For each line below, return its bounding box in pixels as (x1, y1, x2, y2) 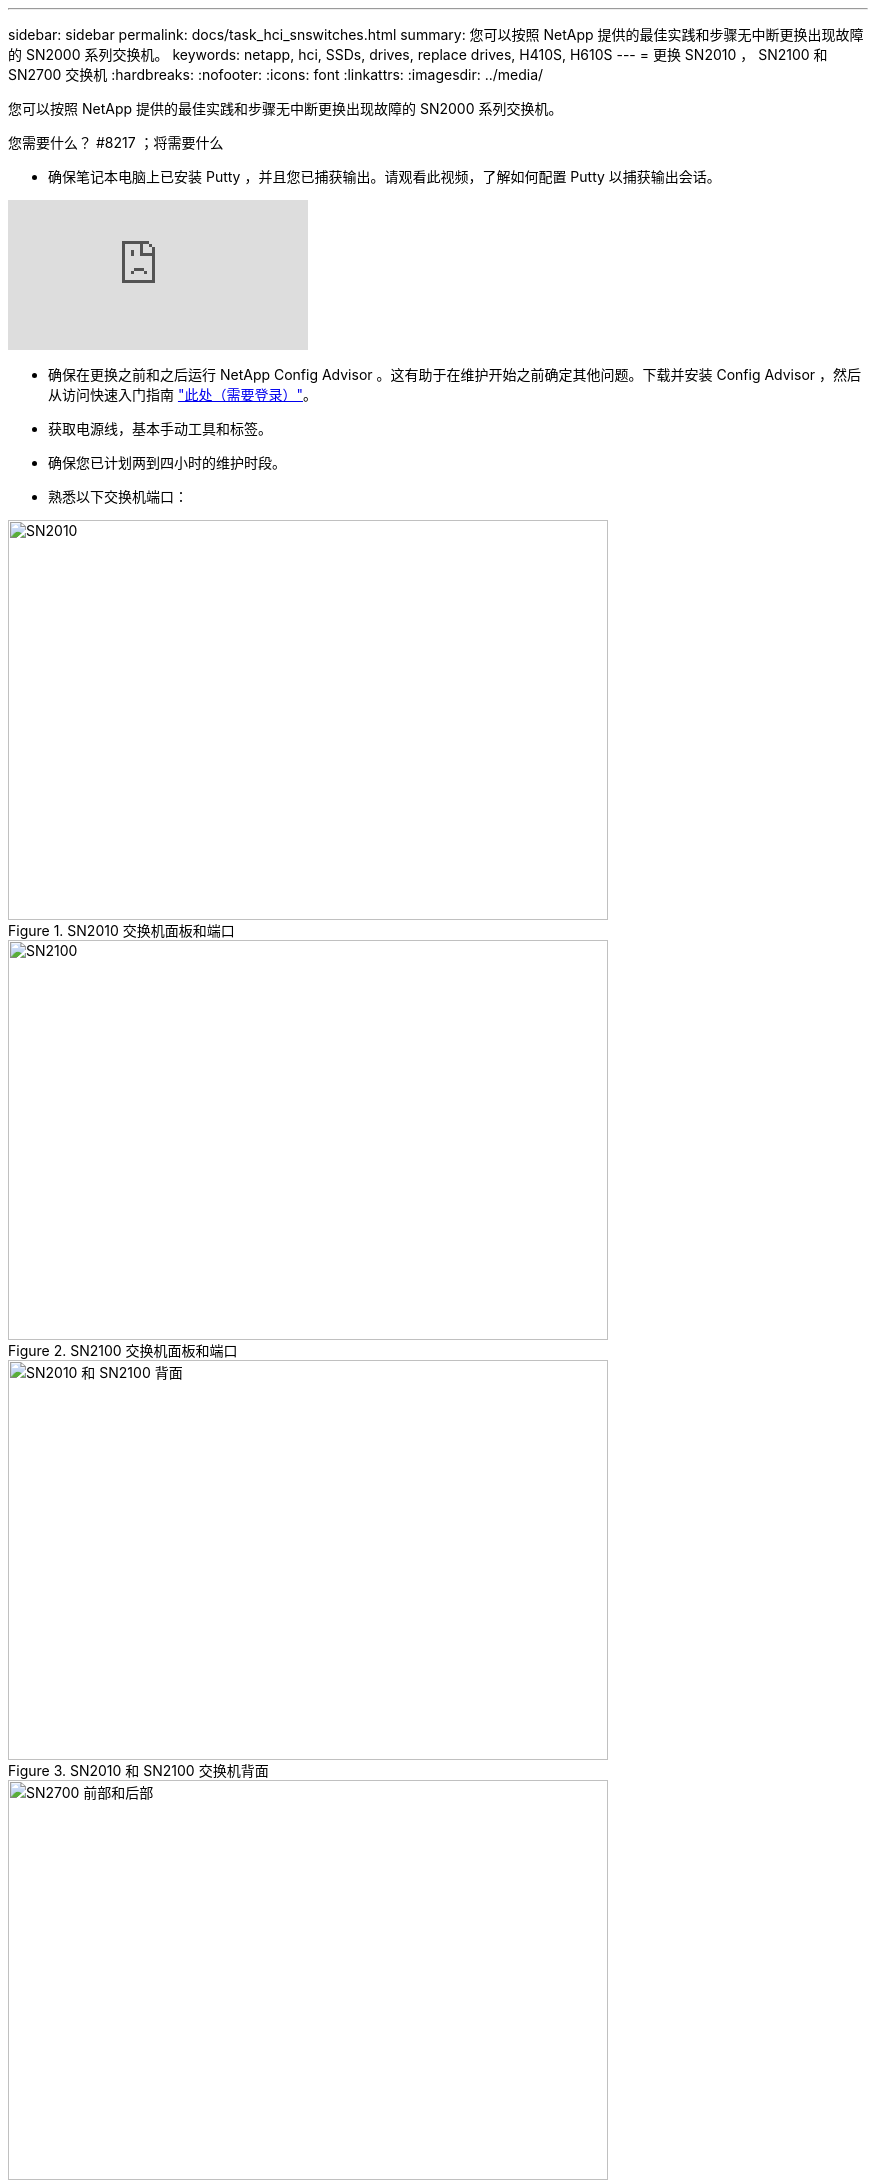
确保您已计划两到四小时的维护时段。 (48, 454, 286, 471)
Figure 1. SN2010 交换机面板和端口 (8, 922, 235, 939)
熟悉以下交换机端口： (48, 488, 188, 505)
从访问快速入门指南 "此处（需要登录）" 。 (48, 386, 317, 403)
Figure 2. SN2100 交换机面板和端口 (8, 1342, 238, 1359)
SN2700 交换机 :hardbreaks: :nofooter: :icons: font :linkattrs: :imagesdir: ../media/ (8, 66, 544, 83)
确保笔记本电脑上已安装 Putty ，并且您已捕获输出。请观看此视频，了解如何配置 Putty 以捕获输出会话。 (48, 168, 721, 185)
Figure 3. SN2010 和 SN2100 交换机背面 (8, 1762, 269, 1779)
